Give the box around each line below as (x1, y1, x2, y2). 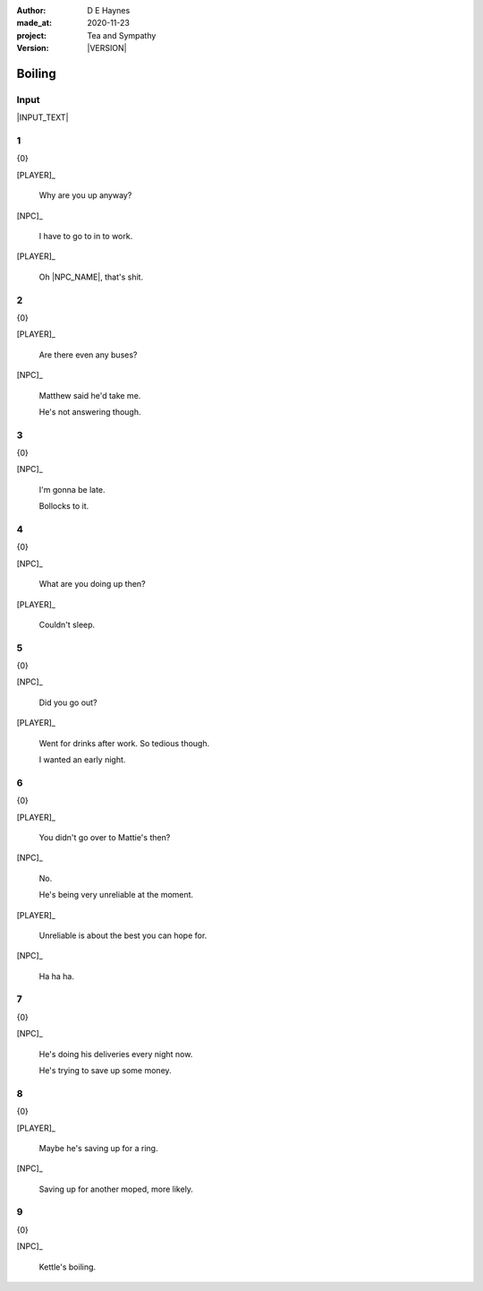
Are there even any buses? (38, 349, 138, 360)
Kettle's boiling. (38, 1261, 97, 1272)
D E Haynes (87, 5, 131, 15)
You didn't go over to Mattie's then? (38, 831, 171, 842)
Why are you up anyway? (38, 190, 132, 201)
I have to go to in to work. (38, 231, 133, 242)
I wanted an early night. (38, 754, 126, 765)
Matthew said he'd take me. (38, 390, 141, 400)
